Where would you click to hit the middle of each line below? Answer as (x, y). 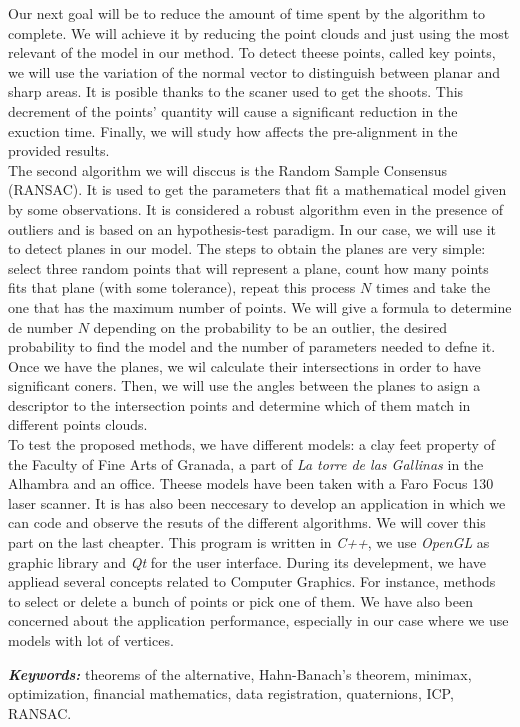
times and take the (433, 287)
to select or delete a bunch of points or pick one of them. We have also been (240, 600)
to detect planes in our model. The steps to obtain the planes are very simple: (247, 248)
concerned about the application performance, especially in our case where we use (258, 620)
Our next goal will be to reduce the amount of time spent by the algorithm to (246, 13)
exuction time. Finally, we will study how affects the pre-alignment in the (233, 130)
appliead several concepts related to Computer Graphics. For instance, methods (252, 581)
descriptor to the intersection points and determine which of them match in (239, 404)
